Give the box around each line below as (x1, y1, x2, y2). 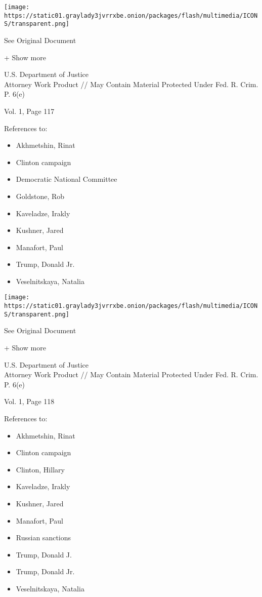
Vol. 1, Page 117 (4, 105, 55, 116)
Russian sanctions (16, 532, 71, 543)
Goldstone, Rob (16, 190, 65, 201)
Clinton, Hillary (16, 464, 65, 474)
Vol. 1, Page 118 (4, 396, 55, 407)
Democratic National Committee (16, 174, 117, 184)
